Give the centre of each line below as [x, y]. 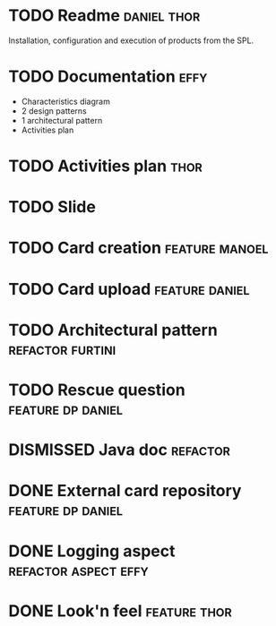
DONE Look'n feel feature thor [120, 611]
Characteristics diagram [66, 101]
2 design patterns [54, 111]
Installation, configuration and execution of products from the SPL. [131, 40]
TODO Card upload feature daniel [129, 289]
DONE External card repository [125, 491]
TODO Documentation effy [108, 77]
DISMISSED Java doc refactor [119, 450]
